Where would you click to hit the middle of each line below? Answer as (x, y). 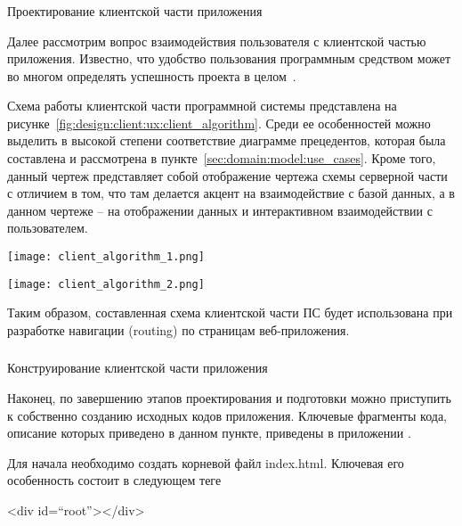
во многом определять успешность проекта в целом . (152, 75)
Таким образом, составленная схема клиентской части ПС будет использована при (230, 312)
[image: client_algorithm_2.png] (106, 284)
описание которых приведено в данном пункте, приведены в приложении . (209, 433)
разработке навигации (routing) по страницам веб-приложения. (178, 329)
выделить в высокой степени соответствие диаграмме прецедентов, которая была (227, 140)
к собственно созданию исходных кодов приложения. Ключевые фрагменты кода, (227, 415)
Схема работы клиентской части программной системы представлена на (202, 106)
